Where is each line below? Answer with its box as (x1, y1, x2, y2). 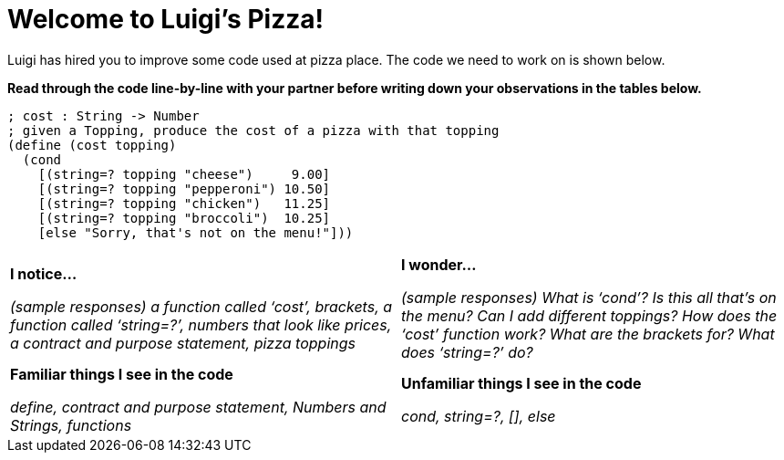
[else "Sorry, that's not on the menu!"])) (37, 225, 354, 240)
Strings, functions (10, 415, 132, 434)
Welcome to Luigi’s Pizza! (7, 4, 324, 35)
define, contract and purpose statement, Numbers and (10, 397, 387, 416)
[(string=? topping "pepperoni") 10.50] (37, 181, 331, 196)
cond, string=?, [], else (401, 406, 556, 425)
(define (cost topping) (7, 137, 177, 152)
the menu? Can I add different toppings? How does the (401, 306, 778, 325)
